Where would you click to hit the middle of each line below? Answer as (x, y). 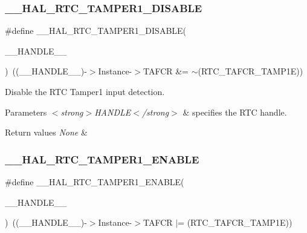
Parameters (26, 112)
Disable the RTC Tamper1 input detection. (85, 91)
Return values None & (46, 132)
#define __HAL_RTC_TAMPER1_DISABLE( (96, 31)
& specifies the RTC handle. (235, 112)
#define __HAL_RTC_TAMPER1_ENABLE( (95, 182)
